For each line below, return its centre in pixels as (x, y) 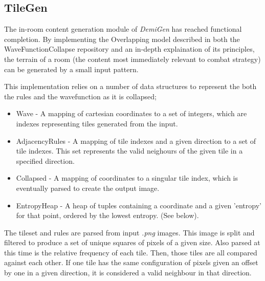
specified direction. (45, 160)
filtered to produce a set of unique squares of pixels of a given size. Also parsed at (132, 242)
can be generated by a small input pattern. (71, 69)
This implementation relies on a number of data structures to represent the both (130, 86)
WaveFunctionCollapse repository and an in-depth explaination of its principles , (129, 49)
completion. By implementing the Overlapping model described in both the (122, 39)
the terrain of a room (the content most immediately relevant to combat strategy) (132, 59)
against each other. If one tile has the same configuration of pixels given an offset (131, 262)
